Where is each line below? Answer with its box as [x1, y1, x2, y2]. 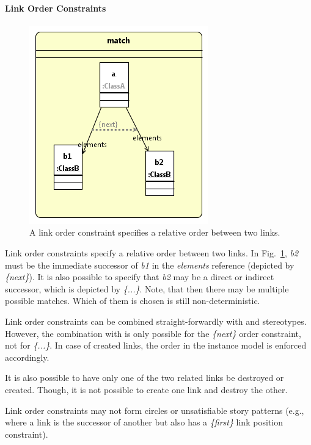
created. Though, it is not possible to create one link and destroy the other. [5, 383, 288, 396]
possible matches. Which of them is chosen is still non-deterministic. [5, 294, 260, 307]
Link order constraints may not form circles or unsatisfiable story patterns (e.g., [5, 403, 304, 416]
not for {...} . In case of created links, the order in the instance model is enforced [5, 339, 307, 352]
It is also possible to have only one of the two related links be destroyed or [5, 371, 284, 384]
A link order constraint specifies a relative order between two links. [29, 226, 280, 239]
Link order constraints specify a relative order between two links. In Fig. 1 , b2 [5, 246, 299, 259]
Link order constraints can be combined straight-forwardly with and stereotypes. [5, 314, 307, 327]
